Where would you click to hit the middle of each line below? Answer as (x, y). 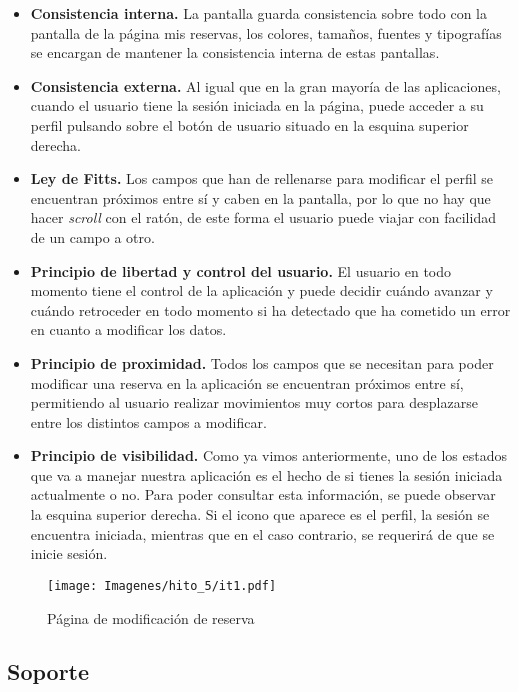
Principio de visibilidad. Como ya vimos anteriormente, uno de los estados (269, 455)
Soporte (48, 671)
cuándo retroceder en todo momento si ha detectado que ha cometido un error (270, 309)
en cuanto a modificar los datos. (128, 329)
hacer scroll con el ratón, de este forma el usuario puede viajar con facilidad (263, 217)
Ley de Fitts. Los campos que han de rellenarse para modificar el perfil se (262, 178)
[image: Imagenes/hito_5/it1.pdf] (162, 585)
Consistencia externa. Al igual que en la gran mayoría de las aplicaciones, (265, 85)
